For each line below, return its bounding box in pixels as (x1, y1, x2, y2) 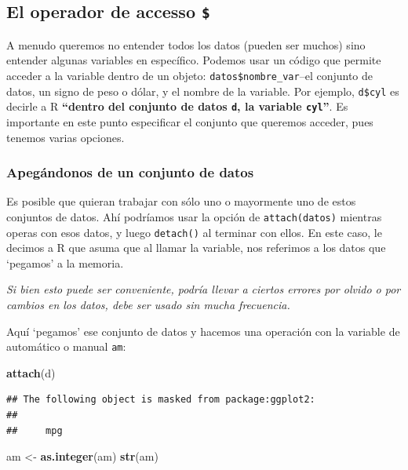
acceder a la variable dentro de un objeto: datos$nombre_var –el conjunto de (6, 67, 373, 83)
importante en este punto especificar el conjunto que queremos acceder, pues (6, 113, 373, 129)
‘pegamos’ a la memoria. (6, 254, 124, 271)
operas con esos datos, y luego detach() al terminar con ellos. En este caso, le (6, 224, 382, 240)
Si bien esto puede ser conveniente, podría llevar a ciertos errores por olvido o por (6, 281, 401, 297)
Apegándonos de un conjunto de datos (6, 162, 254, 182)
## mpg (6, 424, 63, 436)
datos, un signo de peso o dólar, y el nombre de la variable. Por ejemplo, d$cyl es (6, 82, 399, 99)
